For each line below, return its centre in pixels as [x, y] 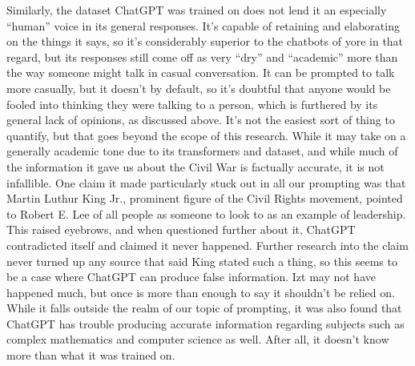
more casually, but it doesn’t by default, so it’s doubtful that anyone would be [199, 88]
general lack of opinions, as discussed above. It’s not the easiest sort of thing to [201, 120]
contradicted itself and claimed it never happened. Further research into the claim [207, 245]
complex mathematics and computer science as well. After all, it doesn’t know [198, 339]
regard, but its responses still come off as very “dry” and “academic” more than [202, 56]
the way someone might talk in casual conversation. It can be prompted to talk [201, 72]
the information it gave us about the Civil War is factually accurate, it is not [195, 166]
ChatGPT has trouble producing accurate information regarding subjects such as [205, 323]
